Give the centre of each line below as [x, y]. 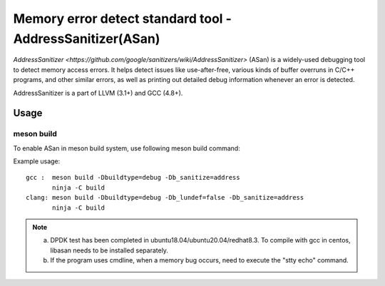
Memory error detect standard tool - [122, 19]
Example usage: [37, 161]
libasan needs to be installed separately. [109, 250]
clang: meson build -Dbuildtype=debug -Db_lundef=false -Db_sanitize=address [165, 198]
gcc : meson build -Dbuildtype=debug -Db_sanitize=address [133, 178]
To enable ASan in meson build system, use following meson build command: [127, 148]
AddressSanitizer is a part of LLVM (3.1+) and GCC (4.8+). [98, 93]
